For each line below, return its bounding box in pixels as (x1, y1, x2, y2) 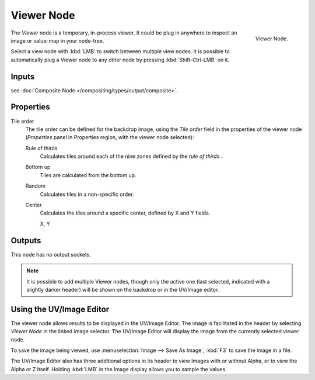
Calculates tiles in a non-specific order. (40, 191, 134, 198)
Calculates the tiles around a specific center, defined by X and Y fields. (40, 209, 211, 216)
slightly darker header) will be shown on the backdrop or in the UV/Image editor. (26, 286, 219, 293)
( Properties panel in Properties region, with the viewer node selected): (25, 134, 194, 141)
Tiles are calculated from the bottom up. (40, 171, 136, 178)
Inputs (10, 71, 35, 81)
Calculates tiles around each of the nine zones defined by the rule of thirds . (40, 153, 223, 160)
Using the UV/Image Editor (10, 304, 110, 314)
